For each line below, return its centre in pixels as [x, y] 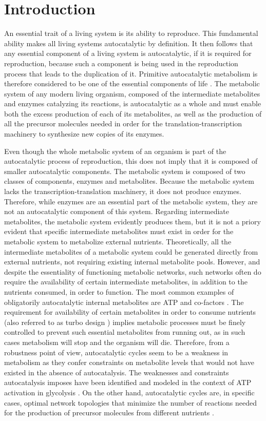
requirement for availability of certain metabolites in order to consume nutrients [130, 312]
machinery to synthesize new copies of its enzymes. [84, 134]
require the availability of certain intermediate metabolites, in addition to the [126, 282]
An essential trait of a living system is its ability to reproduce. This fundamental [131, 33]
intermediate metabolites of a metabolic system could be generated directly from [131, 251]
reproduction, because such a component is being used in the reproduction [121, 63]
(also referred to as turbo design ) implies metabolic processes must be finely [125, 322]
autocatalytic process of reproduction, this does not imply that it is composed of [131, 161]
